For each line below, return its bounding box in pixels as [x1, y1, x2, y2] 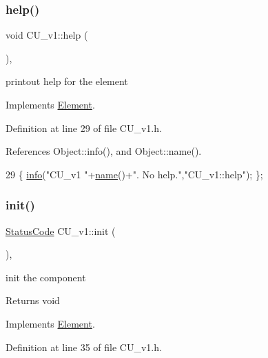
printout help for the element [6, 74, 128, 88]
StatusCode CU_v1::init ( [6, 223, 116, 238]
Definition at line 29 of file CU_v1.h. [6, 120, 162, 135]
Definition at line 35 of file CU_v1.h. [6, 339, 162, 354]
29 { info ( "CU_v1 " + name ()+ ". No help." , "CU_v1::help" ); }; [6, 167, 263, 181]
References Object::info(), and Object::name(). [6, 144, 202, 158]
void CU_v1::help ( [6, 28, 88, 42]
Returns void [6, 293, 60, 308]
